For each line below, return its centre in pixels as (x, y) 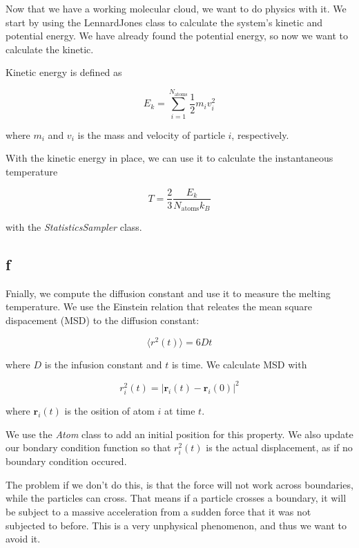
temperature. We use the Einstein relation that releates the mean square (159, 306)
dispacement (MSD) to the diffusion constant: (103, 320)
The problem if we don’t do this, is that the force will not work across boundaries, (179, 484)
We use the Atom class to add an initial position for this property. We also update (179, 434)
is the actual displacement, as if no (279, 447)
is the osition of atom (109, 410)
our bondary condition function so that (88, 447)
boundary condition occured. (66, 461)
